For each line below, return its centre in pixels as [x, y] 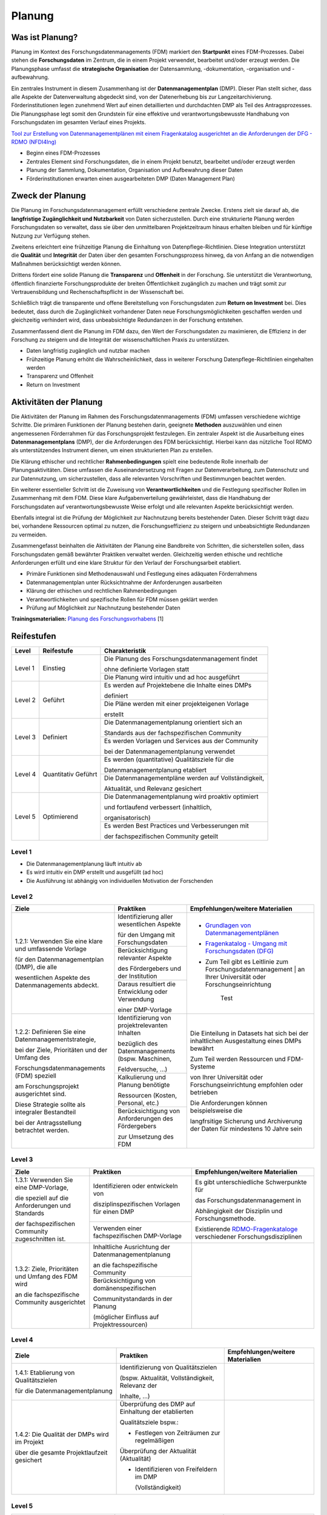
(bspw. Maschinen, [145, 1059]
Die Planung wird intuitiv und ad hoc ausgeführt [172, 678]
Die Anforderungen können [229, 1103]
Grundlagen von [228, 925]
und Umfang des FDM [46, 1277]
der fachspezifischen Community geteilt [161, 836]
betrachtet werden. [42, 1130]
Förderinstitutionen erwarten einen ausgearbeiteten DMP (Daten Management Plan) [131, 178]
